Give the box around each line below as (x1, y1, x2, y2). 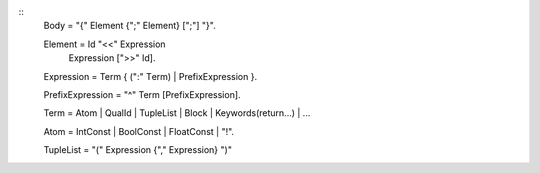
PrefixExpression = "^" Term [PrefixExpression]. (43, 88, 241, 100)
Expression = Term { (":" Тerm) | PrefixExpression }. (43, 70, 258, 82)
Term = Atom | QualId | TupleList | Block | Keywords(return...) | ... (43, 107, 311, 119)
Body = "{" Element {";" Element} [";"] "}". (43, 20, 216, 32)
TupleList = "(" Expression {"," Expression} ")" (43, 144, 232, 156)
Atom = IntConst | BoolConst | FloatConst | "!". (43, 125, 235, 137)
